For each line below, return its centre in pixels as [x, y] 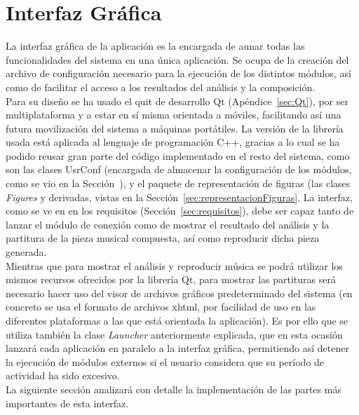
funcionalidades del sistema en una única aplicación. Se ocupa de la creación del [177, 59]
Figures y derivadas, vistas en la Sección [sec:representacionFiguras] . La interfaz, [179, 197]
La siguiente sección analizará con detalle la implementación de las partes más [174, 389]
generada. [26, 252]
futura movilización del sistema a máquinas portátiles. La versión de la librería [175, 128]
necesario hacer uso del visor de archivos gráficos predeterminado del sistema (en [179, 293]
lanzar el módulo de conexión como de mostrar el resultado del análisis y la [168, 224]
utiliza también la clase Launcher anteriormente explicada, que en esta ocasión [174, 334]
